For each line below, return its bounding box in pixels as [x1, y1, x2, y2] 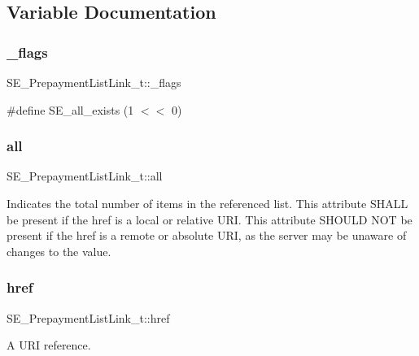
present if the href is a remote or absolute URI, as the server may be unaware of [7, 227, 407, 244]
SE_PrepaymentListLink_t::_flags [7, 74, 181, 90]
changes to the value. [7, 242, 111, 259]
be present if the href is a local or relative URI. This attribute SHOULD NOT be [7, 211, 412, 228]
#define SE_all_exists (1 [7, 101, 134, 118]
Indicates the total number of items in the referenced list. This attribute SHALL [7, 195, 408, 211]
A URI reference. [7, 336, 91, 354]
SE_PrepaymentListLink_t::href [7, 309, 170, 326]
